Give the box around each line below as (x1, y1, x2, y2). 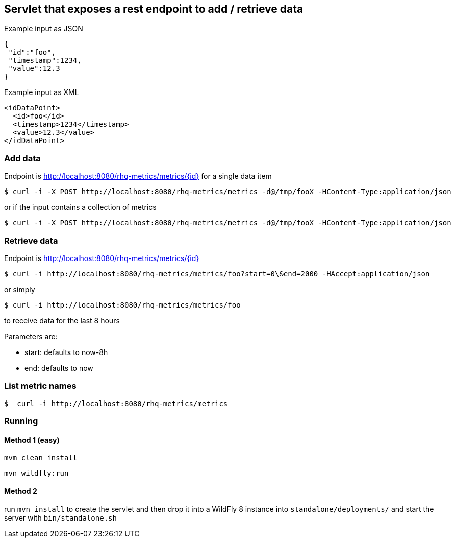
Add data (4, 153, 41, 163)
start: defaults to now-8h (24, 347, 108, 357)
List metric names (4, 381, 77, 391)
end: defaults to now (24, 363, 93, 372)
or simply (4, 285, 35, 294)
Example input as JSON (4, 24, 83, 33)
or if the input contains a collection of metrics (4, 203, 157, 212)
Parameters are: (4, 332, 58, 341)
